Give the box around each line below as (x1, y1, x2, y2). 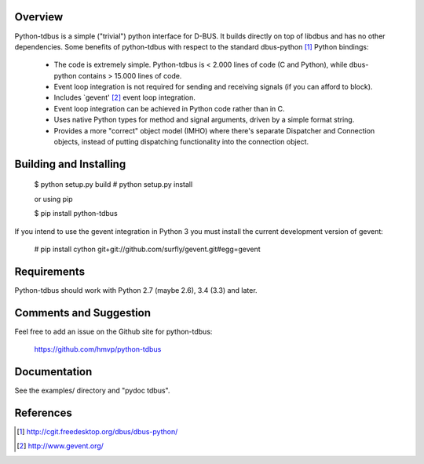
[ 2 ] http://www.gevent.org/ (16, 441, 104, 451)
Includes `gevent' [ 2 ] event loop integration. (53, 93, 196, 102)
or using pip (34, 194, 73, 203)
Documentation (14, 365, 93, 378)
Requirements (14, 265, 86, 278)
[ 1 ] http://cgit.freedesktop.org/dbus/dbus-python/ (16, 427, 178, 437)
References (14, 406, 72, 419)
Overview (14, 10, 64, 24)
